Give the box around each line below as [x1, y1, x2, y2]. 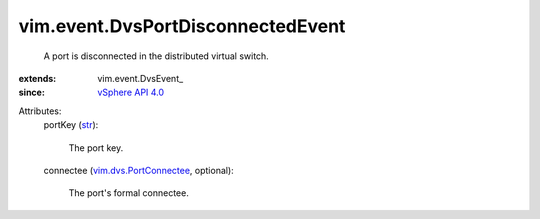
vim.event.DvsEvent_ [97, 72, 184, 84]
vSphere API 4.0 [97, 86, 165, 99]
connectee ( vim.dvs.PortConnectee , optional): [43, 164, 234, 176]
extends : [18, 72, 57, 84]
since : [18, 86, 45, 99]
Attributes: [18, 105, 62, 117]
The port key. [68, 141, 124, 154]
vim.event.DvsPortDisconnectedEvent [18, 15, 346, 37]
